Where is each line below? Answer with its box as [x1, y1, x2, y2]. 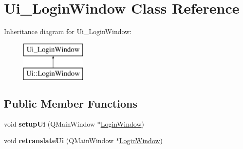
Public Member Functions [4, 96, 137, 111]
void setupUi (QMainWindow [4, 119, 95, 129]
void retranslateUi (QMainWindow [4, 135, 114, 145]
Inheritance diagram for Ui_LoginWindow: [4, 26, 132, 37]
